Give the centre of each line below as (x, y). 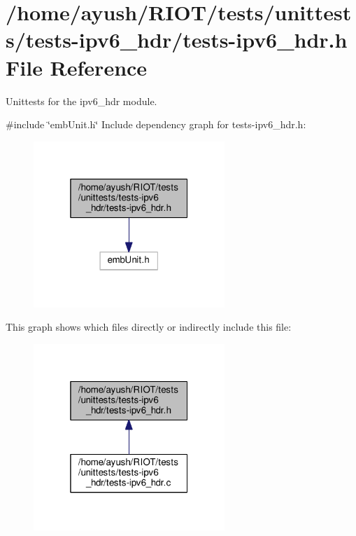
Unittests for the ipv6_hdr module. (81, 101)
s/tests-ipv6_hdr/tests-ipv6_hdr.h (177, 40)
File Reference (77, 67)
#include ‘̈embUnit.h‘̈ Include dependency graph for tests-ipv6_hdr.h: (156, 124)
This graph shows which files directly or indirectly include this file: (149, 327)
